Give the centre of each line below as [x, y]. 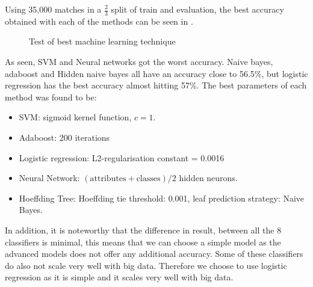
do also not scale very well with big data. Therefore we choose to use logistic [146, 265]
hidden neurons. [208, 178]
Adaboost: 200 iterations [64, 137]
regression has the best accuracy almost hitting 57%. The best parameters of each [156, 85]
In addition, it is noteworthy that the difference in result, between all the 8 [143, 230]
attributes [108, 179]
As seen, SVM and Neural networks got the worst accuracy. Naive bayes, [139, 62]
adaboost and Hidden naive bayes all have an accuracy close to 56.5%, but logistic [156, 73]
